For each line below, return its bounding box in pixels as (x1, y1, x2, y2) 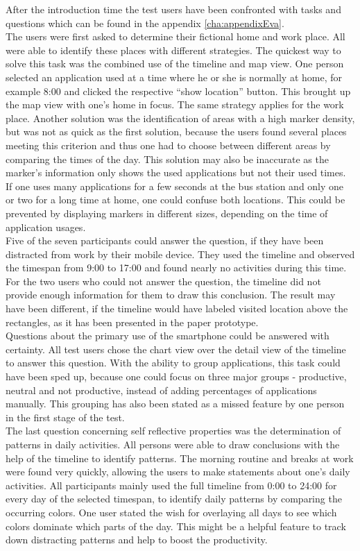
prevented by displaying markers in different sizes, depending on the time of (6, 205, 328, 220)
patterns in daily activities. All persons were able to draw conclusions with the (6, 437, 340, 451)
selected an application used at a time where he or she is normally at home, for (6, 69, 342, 84)
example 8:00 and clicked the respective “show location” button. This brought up (6, 83, 351, 98)
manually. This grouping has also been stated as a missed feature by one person (6, 396, 345, 411)
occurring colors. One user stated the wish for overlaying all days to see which (6, 505, 337, 519)
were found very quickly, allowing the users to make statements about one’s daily (6, 464, 350, 479)
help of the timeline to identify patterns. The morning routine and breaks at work (6, 450, 354, 465)
